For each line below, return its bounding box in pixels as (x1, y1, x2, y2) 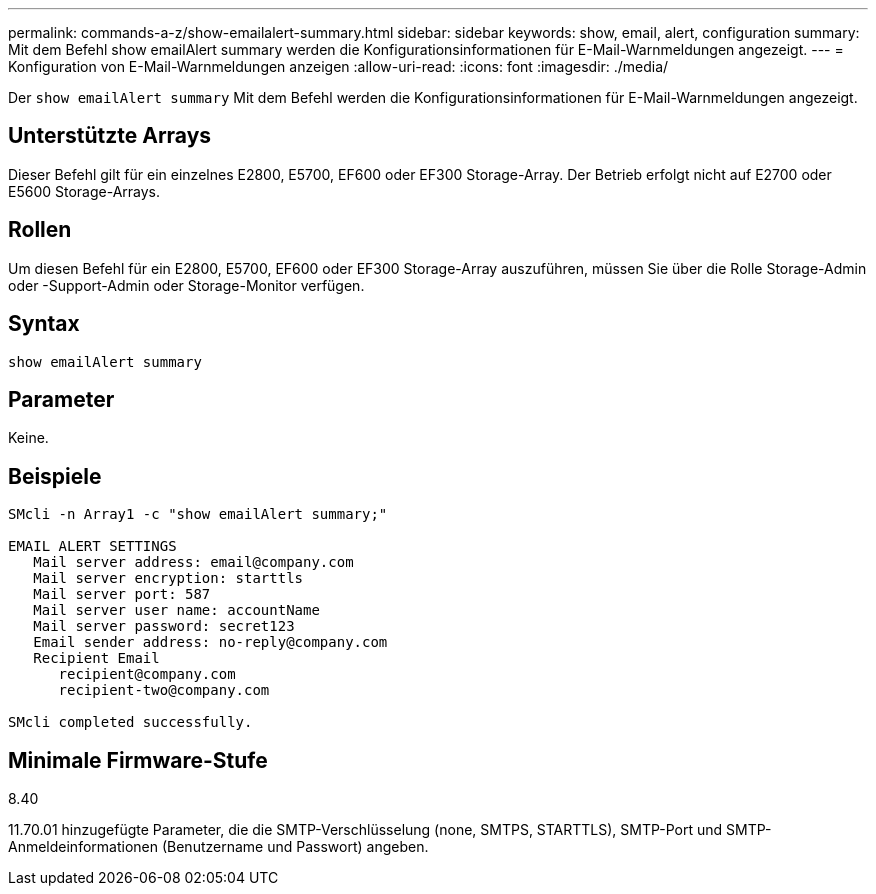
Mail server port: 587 (33, 586, 211, 603)
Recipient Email (33, 650, 160, 667)
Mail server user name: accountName (33, 602, 320, 619)
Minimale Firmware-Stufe (8, 747, 268, 773)
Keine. (8, 429, 49, 447)
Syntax (8, 311, 80, 337)
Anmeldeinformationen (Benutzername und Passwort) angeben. (8, 838, 429, 856)
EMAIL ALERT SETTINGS (8, 538, 177, 555)
